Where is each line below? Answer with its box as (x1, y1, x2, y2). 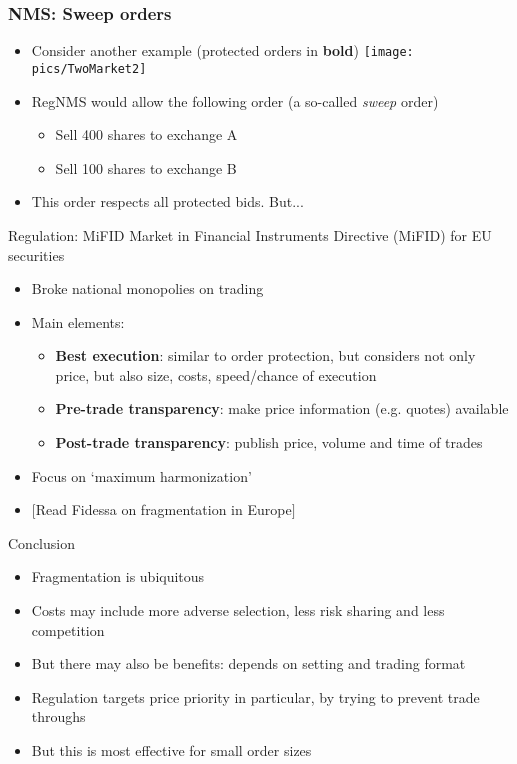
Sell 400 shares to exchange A (55, 124, 238, 145)
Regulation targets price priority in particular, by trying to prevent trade (31, 686, 480, 707)
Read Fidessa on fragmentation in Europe (35, 499, 292, 520)
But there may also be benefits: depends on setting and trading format (31, 653, 466, 674)
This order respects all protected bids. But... (31, 191, 304, 212)
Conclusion (8, 532, 75, 553)
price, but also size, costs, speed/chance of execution (55, 364, 377, 385)
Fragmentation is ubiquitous (31, 566, 205, 587)
